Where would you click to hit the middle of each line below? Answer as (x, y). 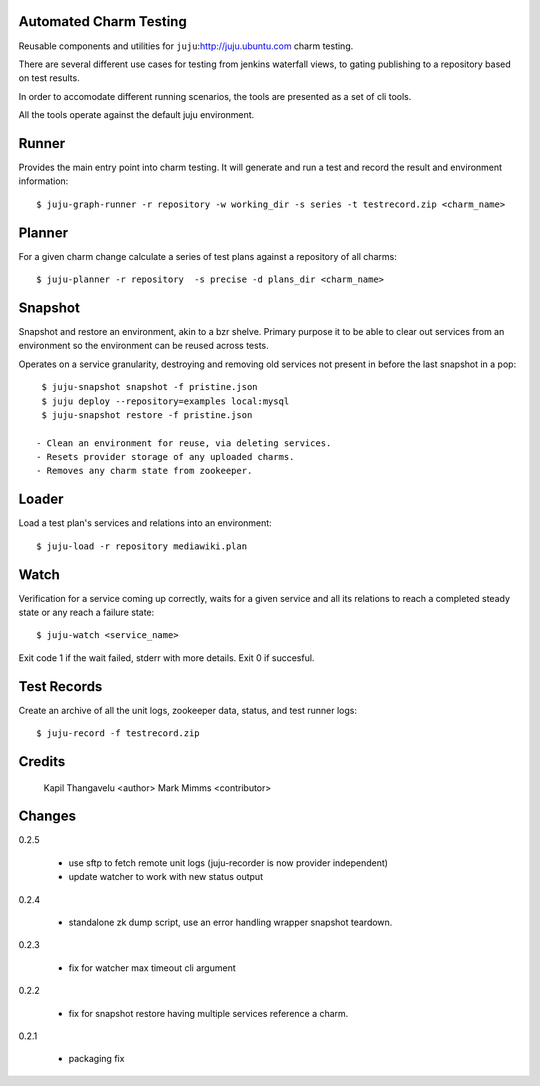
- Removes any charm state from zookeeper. (144, 471)
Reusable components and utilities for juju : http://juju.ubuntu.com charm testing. (186, 46)
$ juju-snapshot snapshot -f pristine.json (150, 387)
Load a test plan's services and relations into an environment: (145, 523)
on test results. (49, 78)
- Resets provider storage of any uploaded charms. (165, 457)
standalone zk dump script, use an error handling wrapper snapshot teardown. (230, 922)
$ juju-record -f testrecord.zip (118, 733)
